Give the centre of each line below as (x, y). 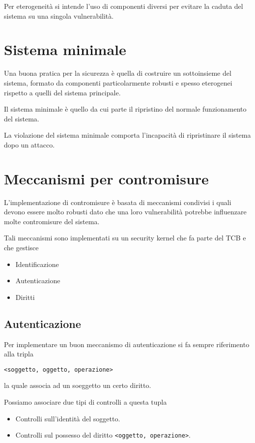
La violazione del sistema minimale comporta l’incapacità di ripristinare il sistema (127, 135)
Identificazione (37, 264)
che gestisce (21, 247)
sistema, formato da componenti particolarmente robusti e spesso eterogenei (118, 82)
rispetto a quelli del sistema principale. (62, 92)
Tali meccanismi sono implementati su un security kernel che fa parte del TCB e (125, 238)
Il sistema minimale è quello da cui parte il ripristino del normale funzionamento (125, 109)
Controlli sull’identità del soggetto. (68, 418)
